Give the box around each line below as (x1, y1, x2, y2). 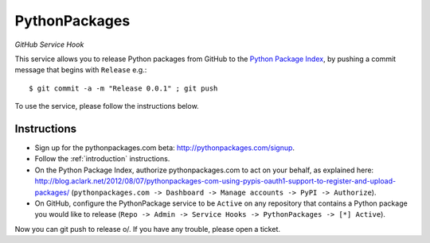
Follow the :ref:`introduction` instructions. (34, 154, 170, 164)
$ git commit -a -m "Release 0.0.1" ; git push (29, 83, 218, 93)
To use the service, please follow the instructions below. (14, 102, 199, 111)
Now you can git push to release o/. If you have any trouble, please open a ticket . (14, 224, 281, 233)
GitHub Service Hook (14, 40, 84, 49)
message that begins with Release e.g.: (14, 65, 147, 75)
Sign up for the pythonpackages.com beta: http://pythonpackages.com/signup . (34, 143, 295, 152)
